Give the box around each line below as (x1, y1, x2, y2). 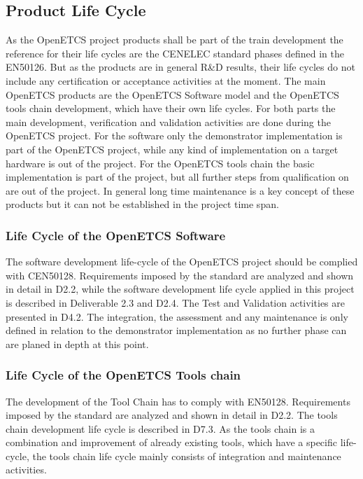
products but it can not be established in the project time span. (6, 197, 279, 211)
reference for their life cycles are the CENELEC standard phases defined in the (6, 46, 344, 60)
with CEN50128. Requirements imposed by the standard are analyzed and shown (6, 268, 354, 282)
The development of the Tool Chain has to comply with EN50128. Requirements (6, 394, 350, 408)
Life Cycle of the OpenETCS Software (6, 226, 226, 244)
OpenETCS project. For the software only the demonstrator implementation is (6, 128, 343, 143)
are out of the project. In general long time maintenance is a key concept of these (6, 183, 355, 197)
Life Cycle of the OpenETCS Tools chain (6, 366, 241, 384)
